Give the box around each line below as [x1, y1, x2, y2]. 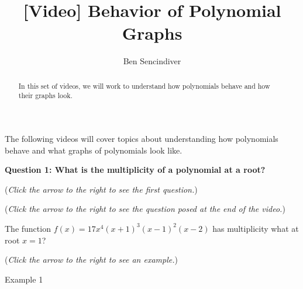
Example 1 [5, 273, 43, 285]
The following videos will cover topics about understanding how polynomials [5, 133, 278, 145]
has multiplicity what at [212, 222, 299, 234]
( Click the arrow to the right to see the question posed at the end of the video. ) [5, 203, 285, 215]
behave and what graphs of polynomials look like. [5, 144, 183, 156]
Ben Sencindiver [123, 55, 181, 67]
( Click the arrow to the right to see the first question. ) [5, 183, 198, 195]
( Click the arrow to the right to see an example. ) [5, 253, 178, 266]
